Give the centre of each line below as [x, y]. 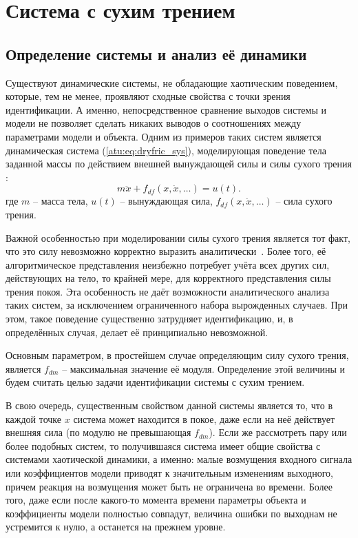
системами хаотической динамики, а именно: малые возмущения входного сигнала [179, 459]
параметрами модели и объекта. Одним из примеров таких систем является [164, 136]
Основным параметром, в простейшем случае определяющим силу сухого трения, [177, 355]
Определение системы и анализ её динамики [156, 53]
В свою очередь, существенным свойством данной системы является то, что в [169, 405]
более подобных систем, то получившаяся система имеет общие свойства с [163, 445]
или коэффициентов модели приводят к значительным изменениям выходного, [169, 473]
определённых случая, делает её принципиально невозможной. [137, 332]
